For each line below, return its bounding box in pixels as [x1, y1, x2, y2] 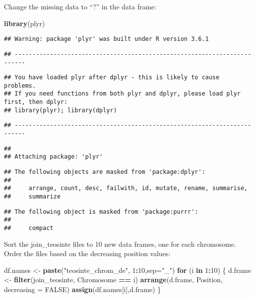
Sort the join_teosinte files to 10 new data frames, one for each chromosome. [4, 238, 236, 249]
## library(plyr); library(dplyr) [4, 106, 117, 114]
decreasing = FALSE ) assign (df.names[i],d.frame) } [4, 284, 161, 295]
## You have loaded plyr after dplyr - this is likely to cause [4, 74, 219, 81]
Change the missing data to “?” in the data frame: [4, 1, 156, 11]
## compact [4, 225, 54, 232]
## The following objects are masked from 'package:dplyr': [4, 168, 206, 176]
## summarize [4, 193, 61, 200]
